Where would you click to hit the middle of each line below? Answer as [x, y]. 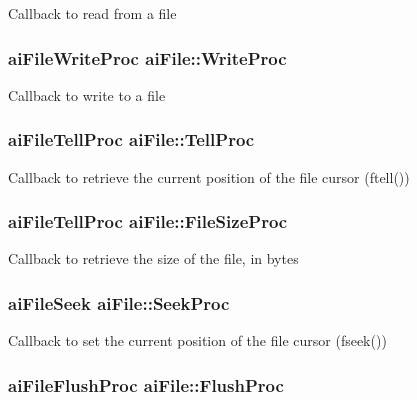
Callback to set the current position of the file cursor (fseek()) [197, 340]
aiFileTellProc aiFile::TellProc [131, 139]
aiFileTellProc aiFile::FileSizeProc [148, 221]
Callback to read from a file [92, 13]
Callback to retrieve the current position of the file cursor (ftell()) [209, 176]
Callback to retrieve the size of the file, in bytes [153, 258]
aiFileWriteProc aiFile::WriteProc [147, 57]
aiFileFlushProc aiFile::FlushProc [146, 384]
